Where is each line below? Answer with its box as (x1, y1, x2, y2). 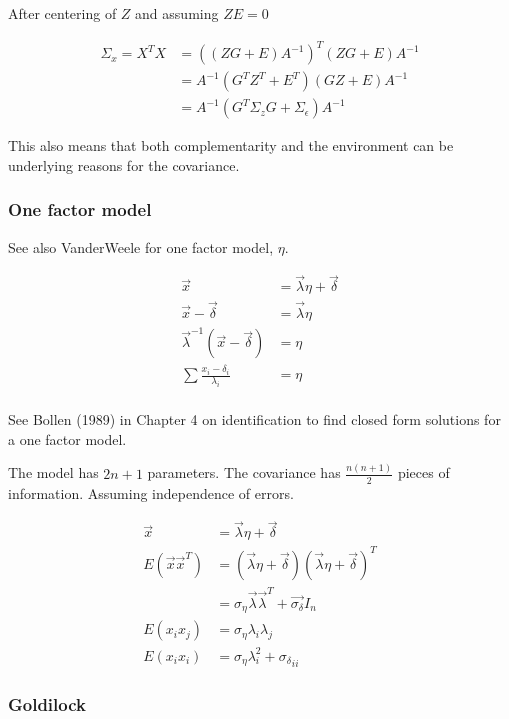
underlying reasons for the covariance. (8, 154, 240, 175)
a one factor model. (8, 428, 127, 449)
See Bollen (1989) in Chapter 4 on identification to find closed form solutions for (8, 409, 501, 430)
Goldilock (8, 692, 87, 717)
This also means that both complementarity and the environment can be (8, 135, 454, 156)
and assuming (135, 3, 219, 23)
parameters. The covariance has (147, 462, 341, 483)
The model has (8, 462, 99, 483)
